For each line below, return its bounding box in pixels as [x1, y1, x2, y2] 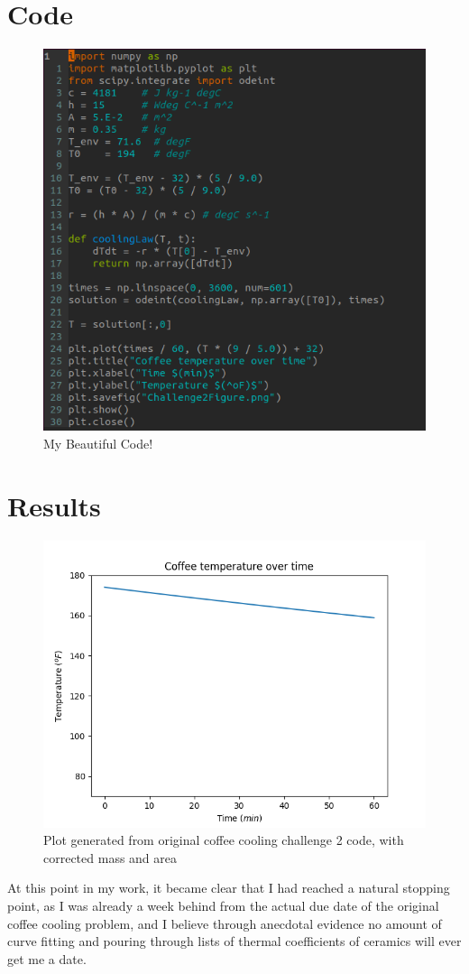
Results [7, 487, 101, 524]
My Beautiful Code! [43, 433, 153, 452]
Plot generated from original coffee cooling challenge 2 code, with [43, 830, 404, 849]
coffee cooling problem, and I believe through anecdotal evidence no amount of [7, 914, 442, 932]
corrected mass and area [43, 848, 178, 867]
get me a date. [7, 949, 87, 968]
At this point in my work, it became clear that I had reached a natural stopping [7, 878, 450, 897]
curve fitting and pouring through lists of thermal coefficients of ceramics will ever [7, 932, 462, 951]
